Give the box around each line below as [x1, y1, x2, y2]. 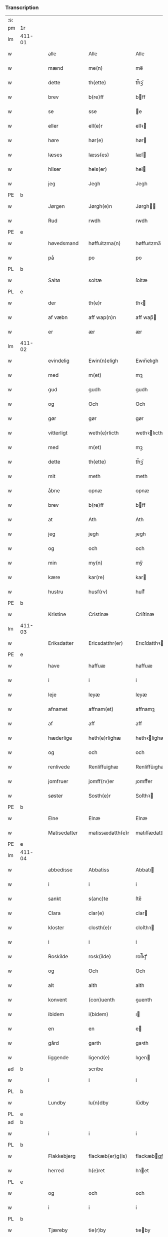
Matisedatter [48, 829, 78, 836]
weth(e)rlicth [88, 429, 119, 436]
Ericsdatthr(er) [88, 640, 123, 647]
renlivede [48, 763, 70, 770]
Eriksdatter [48, 640, 74, 647]
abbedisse [48, 866, 73, 873]
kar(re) [88, 574, 105, 581]
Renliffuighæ [88, 763, 118, 770]
